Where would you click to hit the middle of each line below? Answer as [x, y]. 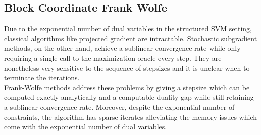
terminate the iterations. [42, 78]
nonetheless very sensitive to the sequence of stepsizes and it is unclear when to [127, 67]
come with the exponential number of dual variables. [86, 127]
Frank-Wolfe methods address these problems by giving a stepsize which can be [127, 87]
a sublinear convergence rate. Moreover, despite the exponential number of [119, 107]
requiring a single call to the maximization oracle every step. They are [113, 57]
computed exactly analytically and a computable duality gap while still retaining [129, 97]
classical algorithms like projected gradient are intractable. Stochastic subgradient [131, 38]
